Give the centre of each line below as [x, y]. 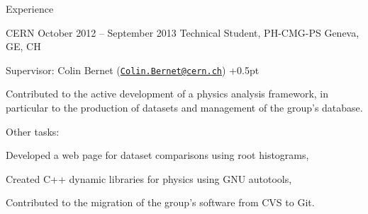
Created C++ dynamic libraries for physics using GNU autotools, [149, 178]
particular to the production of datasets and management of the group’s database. [184, 108]
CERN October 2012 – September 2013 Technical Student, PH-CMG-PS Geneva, [183, 32]
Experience [30, 8]
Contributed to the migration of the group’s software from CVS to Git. [160, 202]
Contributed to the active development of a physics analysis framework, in [167, 94]
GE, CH [23, 46]
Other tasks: [33, 131]
